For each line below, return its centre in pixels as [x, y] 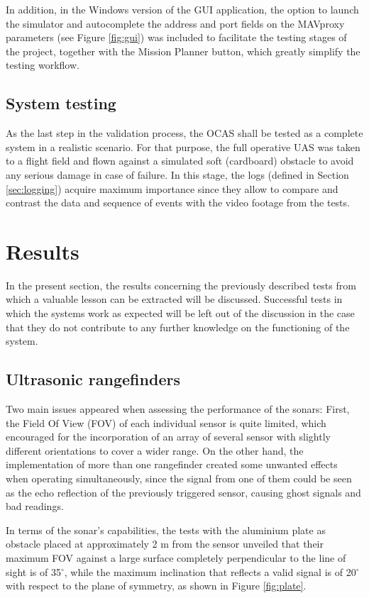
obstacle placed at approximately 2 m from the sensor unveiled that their [165, 544]
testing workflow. [43, 65]
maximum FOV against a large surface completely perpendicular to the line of [176, 557]
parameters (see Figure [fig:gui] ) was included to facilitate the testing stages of [176, 37]
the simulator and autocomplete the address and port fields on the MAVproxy [175, 23]
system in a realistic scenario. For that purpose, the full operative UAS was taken [183, 146]
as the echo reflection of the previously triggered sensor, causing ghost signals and [183, 492]
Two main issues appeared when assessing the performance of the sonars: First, [178, 409]
